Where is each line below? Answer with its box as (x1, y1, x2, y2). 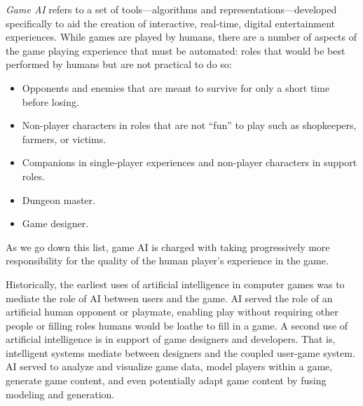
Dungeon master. (22, 192, 95, 207)
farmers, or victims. (22, 131, 107, 146)
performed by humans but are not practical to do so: (6, 57, 232, 72)
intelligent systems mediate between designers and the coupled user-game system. (6, 345, 355, 360)
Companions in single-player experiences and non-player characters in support (22, 155, 357, 170)
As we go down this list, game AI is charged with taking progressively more (6, 239, 330, 254)
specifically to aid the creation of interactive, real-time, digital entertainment (6, 15, 336, 30)
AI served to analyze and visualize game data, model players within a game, (6, 359, 333, 374)
